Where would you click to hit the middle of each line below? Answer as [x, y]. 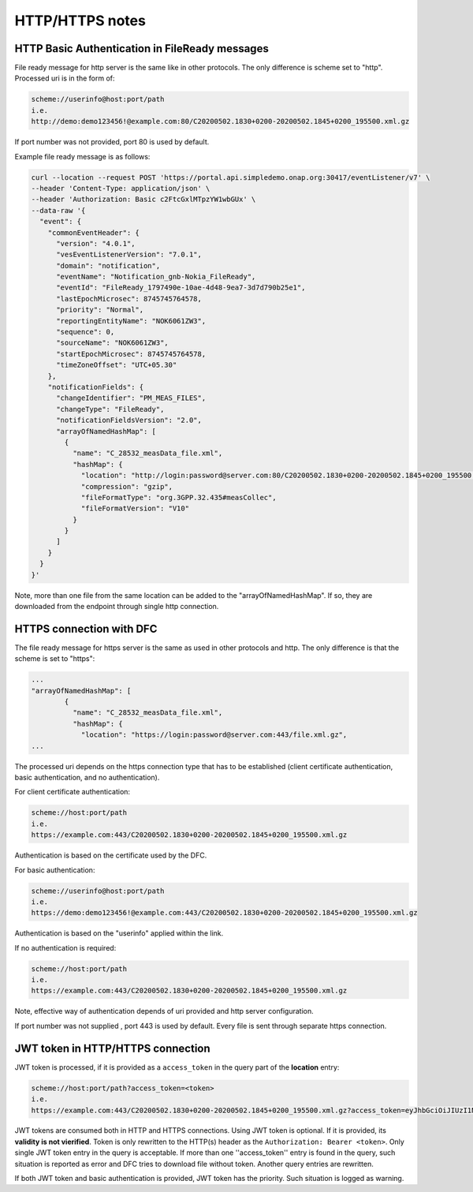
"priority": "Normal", [100, 310]
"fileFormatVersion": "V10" [135, 508]
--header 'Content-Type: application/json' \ [121, 188]
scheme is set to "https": [55, 659]
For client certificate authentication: [72, 792]
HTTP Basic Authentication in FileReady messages [142, 49]
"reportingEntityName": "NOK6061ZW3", [131, 321]
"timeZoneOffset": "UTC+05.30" [117, 365]
